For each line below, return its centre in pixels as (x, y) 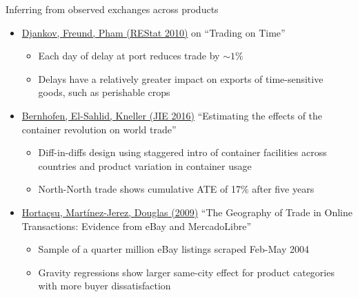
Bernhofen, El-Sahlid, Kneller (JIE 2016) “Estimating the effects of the (172, 115)
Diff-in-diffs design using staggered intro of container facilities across (182, 152)
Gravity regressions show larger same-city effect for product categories (186, 272)
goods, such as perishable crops (104, 92)
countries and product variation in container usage (145, 165)
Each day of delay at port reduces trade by (129, 56)
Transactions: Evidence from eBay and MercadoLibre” (137, 226)
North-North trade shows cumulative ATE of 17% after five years (176, 189)
